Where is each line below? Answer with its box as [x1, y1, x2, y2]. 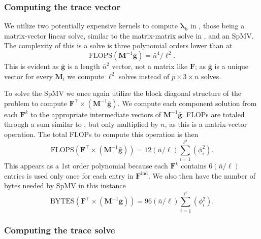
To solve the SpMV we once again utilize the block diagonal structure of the [4, 88, 241, 98]
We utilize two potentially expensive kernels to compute [4, 20, 178, 31]
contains [181, 160, 207, 171]
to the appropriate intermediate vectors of [30, 109, 161, 119]
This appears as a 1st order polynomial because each [4, 160, 168, 171]
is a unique [214, 61, 249, 71]
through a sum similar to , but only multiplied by [4, 119, 158, 129]
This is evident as [4, 61, 59, 71]
